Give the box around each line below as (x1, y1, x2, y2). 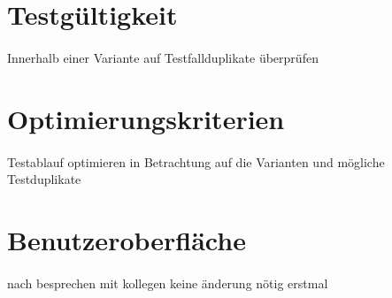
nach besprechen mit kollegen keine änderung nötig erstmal (7, 273, 328, 292)
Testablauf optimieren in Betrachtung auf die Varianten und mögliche (7, 152, 385, 171)
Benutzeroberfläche (7, 221, 246, 257)
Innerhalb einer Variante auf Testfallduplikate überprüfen (7, 48, 319, 66)
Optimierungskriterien (7, 100, 285, 136)
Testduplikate (7, 170, 81, 188)
